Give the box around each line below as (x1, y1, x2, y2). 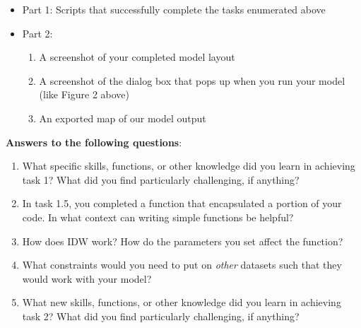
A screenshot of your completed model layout (39, 49, 235, 64)
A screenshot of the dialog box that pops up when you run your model (39, 73, 345, 88)
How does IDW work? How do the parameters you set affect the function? (22, 233, 343, 248)
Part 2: (22, 25, 53, 40)
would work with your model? (22, 271, 152, 286)
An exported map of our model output (39, 110, 206, 125)
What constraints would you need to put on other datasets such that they (22, 257, 342, 272)
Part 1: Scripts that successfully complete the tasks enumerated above (22, 2, 326, 16)
